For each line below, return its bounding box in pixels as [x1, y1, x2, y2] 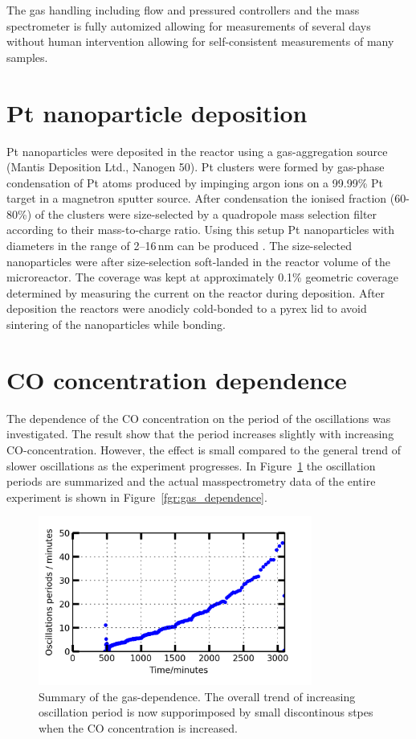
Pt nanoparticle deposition [6, 96, 308, 129]
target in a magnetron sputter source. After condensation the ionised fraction [6, 190, 387, 207]
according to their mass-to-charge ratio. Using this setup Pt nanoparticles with [6, 221, 395, 238]
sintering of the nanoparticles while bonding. [6, 316, 226, 333]
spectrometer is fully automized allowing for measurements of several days [6, 17, 371, 34]
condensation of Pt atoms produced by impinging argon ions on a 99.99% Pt [6, 174, 383, 191]
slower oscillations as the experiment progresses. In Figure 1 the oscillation [6, 457, 376, 474]
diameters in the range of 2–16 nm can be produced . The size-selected [6, 237, 353, 254]
